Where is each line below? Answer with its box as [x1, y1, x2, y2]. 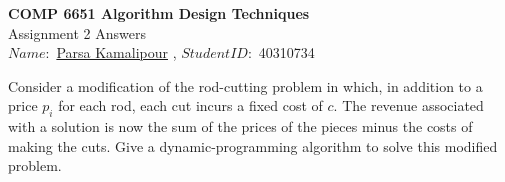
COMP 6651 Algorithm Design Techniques [8, 3, 310, 23]
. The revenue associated [333, 95, 484, 116]
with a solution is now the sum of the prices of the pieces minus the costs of [8, 116, 473, 137]
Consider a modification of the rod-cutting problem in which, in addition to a [8, 75, 483, 96]
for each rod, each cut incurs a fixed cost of [58, 95, 323, 116]
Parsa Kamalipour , [56, 42, 177, 63]
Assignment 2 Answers [8, 22, 146, 43]
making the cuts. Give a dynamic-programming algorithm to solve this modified [8, 135, 498, 156]
